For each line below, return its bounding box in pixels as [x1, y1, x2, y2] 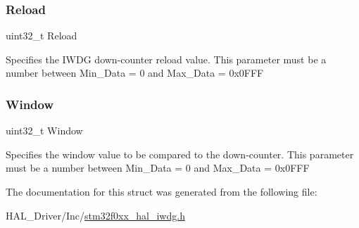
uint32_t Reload [6, 28, 77, 43]
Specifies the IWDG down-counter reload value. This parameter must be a [6, 51, 327, 66]
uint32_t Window [6, 123, 83, 138]
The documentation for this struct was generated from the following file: [6, 184, 317, 198]
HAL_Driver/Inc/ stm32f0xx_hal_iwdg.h [6, 208, 185, 222]
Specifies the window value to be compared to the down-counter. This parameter [6, 146, 354, 161]
